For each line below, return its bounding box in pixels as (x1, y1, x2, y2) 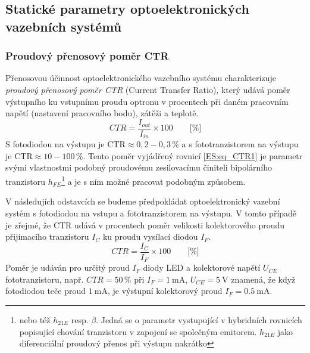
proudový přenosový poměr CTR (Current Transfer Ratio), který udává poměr (5, 83, 290, 95)
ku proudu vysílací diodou (102, 230, 198, 243)
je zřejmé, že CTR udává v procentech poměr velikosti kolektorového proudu (5, 218, 285, 231)
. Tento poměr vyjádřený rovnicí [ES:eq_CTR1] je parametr (83, 149, 303, 162)
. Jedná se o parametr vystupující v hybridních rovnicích (96, 313, 302, 326)
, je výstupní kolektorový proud (107, 284, 223, 297)
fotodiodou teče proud (5, 284, 86, 297)
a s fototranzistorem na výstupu (181, 138, 299, 150)
